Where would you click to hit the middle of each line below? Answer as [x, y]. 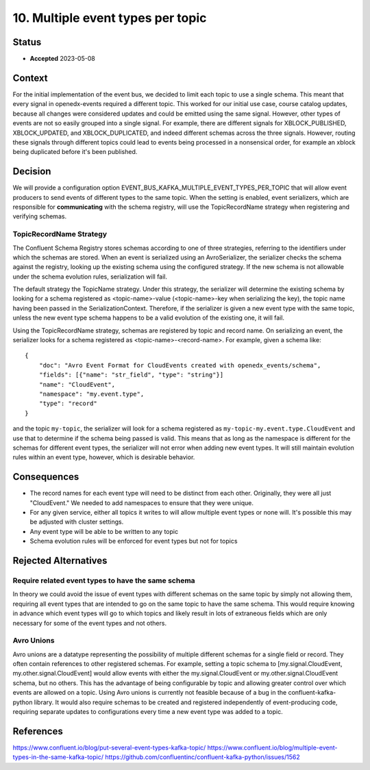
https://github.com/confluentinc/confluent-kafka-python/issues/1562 [203, 757]
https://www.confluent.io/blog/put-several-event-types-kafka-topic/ [109, 747]
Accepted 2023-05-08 [62, 59]
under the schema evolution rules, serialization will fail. [90, 277]
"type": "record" [68, 403]
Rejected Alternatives [60, 561]
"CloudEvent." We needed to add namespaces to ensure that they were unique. [141, 502]
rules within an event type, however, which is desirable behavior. [104, 457]
